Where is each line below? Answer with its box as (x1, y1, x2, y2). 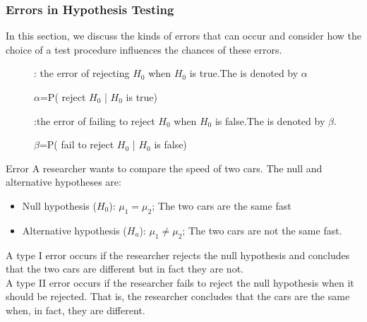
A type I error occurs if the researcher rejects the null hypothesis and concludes (6, 247, 350, 262)
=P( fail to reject (39, 137, 114, 152)
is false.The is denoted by (215, 113, 325, 128)
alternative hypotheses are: (6, 174, 121, 189)
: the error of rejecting (34, 66, 130, 80)
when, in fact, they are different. (6, 302, 145, 317)
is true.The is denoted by (189, 66, 299, 80)
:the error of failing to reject (34, 113, 155, 128)
